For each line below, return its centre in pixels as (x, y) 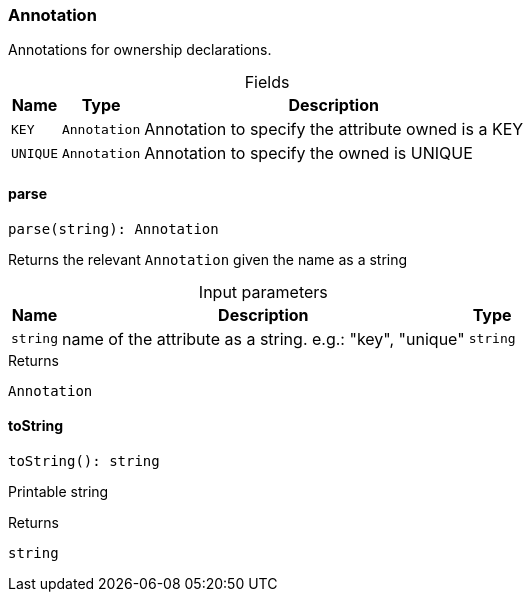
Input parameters (263, 291)
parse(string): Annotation (113, 228)
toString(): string (84, 460)
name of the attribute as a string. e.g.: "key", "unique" (263, 338)
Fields (267, 82)
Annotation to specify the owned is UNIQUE (308, 153)
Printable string (58, 491)
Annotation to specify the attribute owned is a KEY (334, 129)
